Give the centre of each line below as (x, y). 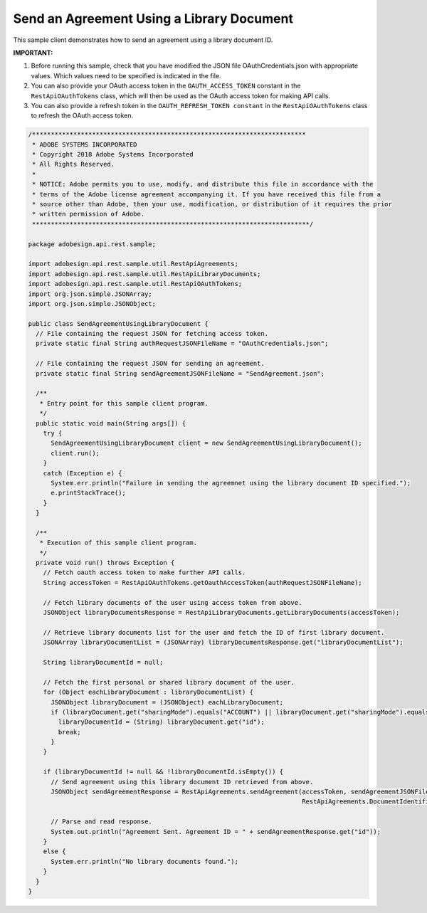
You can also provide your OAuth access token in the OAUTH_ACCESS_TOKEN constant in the (166, 86)
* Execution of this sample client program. (118, 543)
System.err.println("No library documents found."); (144, 861)
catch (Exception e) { (83, 473)
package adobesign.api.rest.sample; (92, 244)
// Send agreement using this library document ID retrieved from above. (182, 782)
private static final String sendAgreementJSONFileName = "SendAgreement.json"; (180, 373)
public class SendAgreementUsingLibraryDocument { (118, 323)
